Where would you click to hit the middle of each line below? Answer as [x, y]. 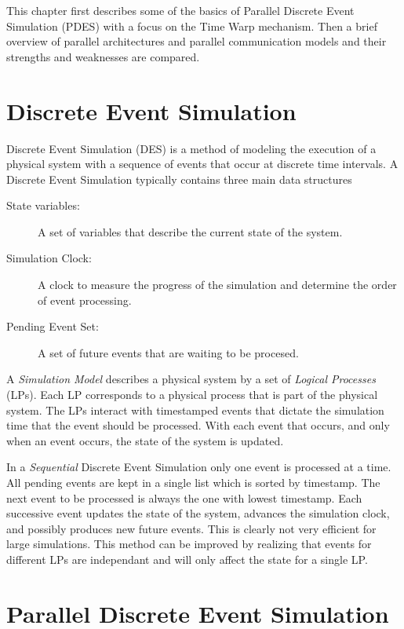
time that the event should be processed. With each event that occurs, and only [198, 425]
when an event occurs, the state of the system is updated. [145, 440]
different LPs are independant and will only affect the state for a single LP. [187, 559]
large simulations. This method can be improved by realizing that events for [189, 544]
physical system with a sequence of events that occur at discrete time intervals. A [202, 164]
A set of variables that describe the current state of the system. [190, 231]
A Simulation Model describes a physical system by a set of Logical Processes [191, 379]
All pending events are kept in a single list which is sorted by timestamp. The [193, 482]
